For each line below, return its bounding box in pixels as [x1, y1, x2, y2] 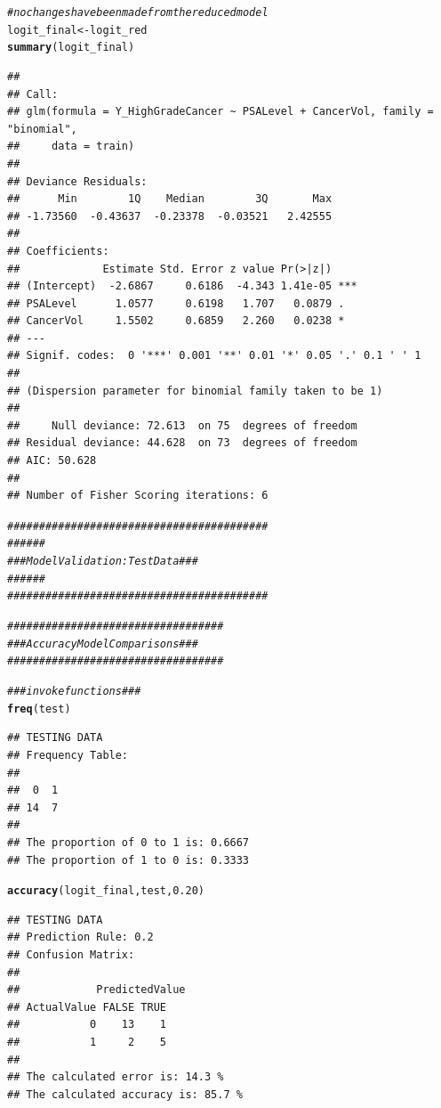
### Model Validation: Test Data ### [7, 555, 198, 568]
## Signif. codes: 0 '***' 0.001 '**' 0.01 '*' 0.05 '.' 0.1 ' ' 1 [7, 349, 421, 363]
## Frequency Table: [7, 748, 129, 762]
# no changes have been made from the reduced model [7, 6, 269, 19]
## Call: [7, 87, 59, 101]
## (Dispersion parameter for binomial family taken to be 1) [7, 384, 383, 397]
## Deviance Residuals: [7, 175, 148, 188]
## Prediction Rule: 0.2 [7, 931, 154, 944]
